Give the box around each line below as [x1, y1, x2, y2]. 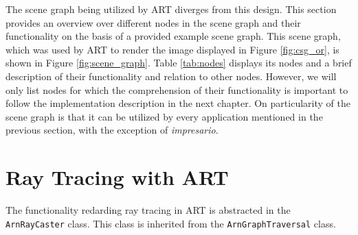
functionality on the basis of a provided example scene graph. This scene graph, [5, 29, 341, 43]
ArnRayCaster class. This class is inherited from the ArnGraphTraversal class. [5, 216, 336, 230]
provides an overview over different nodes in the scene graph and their [5, 15, 301, 29]
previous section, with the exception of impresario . [5, 123, 219, 137]
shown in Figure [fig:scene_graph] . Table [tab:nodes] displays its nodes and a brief [5, 55, 352, 70]
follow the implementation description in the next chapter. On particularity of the [5, 96, 350, 110]
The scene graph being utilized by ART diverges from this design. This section [5, 2, 337, 16]
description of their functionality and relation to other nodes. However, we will [5, 69, 337, 83]
